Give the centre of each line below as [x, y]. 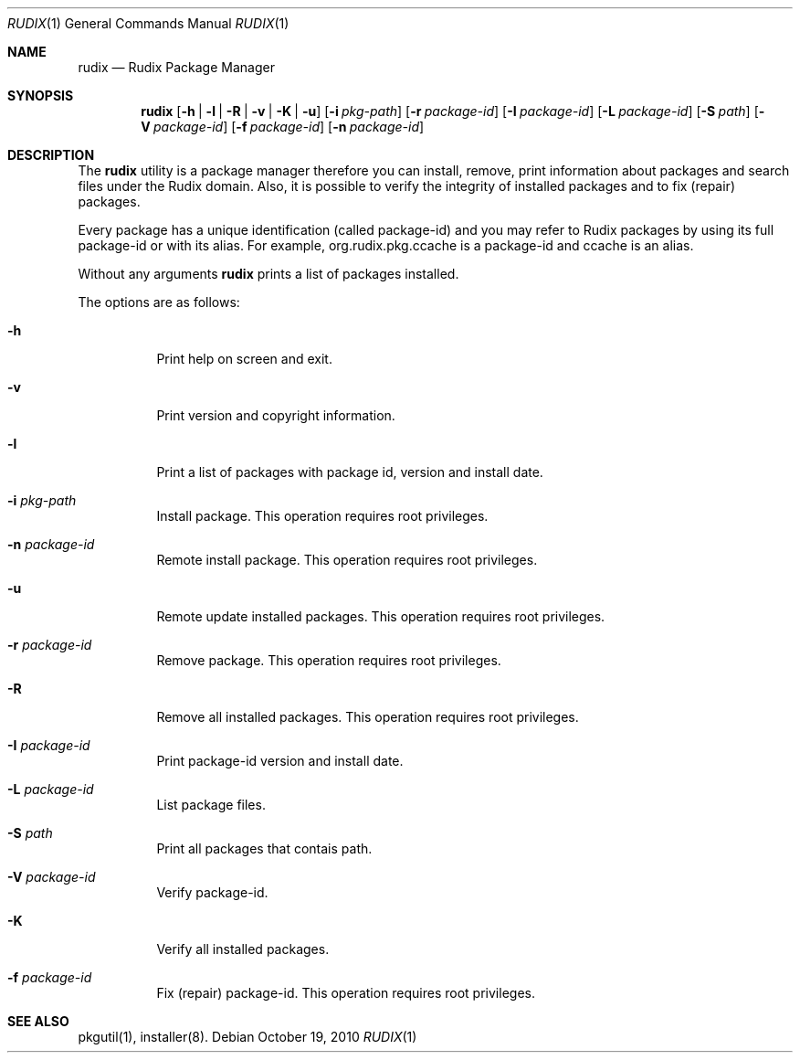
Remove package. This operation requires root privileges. [329, 660]
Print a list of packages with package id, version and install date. [350, 472]
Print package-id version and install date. [280, 761]
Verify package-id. [212, 892]
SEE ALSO [38, 1021]
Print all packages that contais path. [264, 848]
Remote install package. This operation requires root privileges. [347, 560]
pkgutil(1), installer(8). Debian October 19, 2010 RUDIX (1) [247, 1037]
